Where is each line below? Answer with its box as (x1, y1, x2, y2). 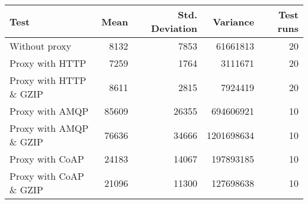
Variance (213, 14, 255, 28)
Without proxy (9, 39, 72, 53)
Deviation (151, 21, 198, 35)
